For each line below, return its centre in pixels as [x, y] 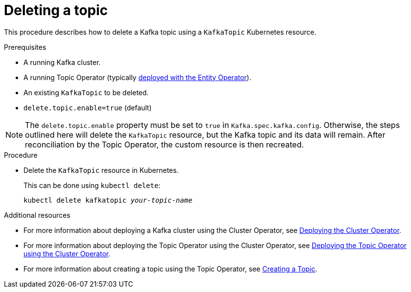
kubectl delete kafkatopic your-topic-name [108, 200]
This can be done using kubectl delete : [92, 185]
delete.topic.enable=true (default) [88, 107]
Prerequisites [25, 47]
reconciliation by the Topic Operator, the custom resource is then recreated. [164, 144]
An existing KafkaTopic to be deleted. [86, 92]
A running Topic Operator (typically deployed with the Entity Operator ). [137, 77]
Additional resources [37, 215]
